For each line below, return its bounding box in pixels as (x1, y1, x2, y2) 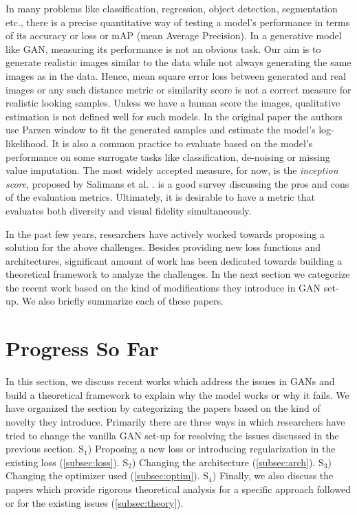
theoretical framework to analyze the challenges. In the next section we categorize (6, 267, 350, 281)
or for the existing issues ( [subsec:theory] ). (6, 495, 184, 509)
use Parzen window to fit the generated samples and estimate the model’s (6, 122, 316, 137)
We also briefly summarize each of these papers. (22, 294, 224, 308)
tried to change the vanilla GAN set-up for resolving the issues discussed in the (6, 428, 339, 442)
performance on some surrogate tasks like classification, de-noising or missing (6, 149, 330, 164)
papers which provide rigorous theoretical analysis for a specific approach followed (6, 481, 351, 496)
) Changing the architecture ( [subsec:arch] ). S (131, 454, 324, 469)
